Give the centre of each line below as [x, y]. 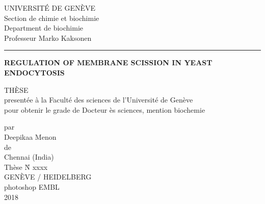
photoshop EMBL [32, 186]
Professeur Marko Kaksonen [48, 37]
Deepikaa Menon [30, 136]
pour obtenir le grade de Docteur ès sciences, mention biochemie [105, 109]
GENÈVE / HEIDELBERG [48, 177]
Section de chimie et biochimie [52, 18]
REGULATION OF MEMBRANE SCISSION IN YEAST [108, 62]
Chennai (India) [29, 157]
